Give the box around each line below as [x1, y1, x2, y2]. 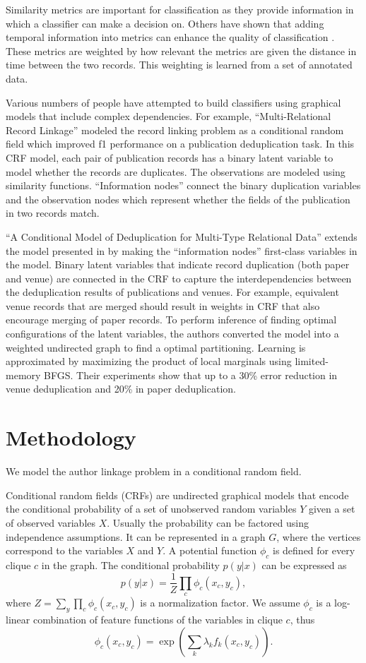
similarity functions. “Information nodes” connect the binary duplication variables [6, 178, 361, 193]
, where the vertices [276, 529, 361, 544]
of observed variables [6, 515, 96, 530]
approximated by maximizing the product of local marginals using [6, 354, 292, 369]
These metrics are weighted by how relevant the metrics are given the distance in [6, 43, 357, 58]
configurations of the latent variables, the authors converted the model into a [6, 326, 339, 341]
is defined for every [273, 543, 355, 558]
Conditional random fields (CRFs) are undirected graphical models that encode [6, 487, 349, 502]
